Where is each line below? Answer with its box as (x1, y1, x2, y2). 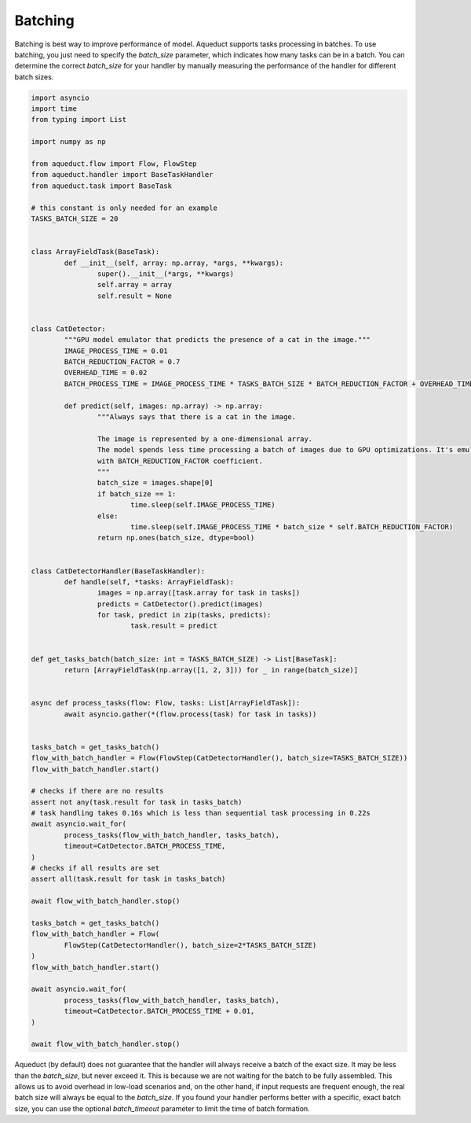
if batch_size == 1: (97, 489, 177, 499)
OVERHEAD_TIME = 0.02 (64, 368, 148, 377)
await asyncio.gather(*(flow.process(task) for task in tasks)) (64, 709, 317, 719)
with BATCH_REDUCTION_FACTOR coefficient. (97, 456, 263, 466)
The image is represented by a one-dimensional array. (97, 434, 313, 444)
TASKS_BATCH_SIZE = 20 (31, 215, 119, 223)
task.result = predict (130, 621, 217, 631)
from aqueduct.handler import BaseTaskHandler (31, 170, 214, 179)
